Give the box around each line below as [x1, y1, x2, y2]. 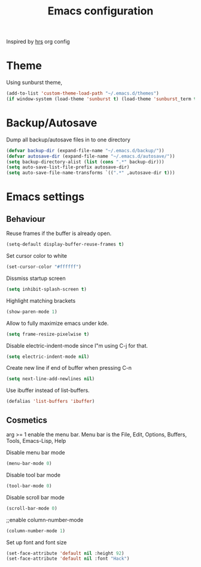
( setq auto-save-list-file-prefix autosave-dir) [6, 164, 130, 170]
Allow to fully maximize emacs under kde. [6, 319, 109, 327]
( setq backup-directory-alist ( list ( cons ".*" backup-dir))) [6, 159, 165, 165]
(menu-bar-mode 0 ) [6, 460, 52, 466]
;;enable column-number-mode [6, 516, 84, 523]
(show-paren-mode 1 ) [6, 309, 58, 315]
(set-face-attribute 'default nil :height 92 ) [6, 550, 124, 556]
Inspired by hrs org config [6, 38, 70, 46]
